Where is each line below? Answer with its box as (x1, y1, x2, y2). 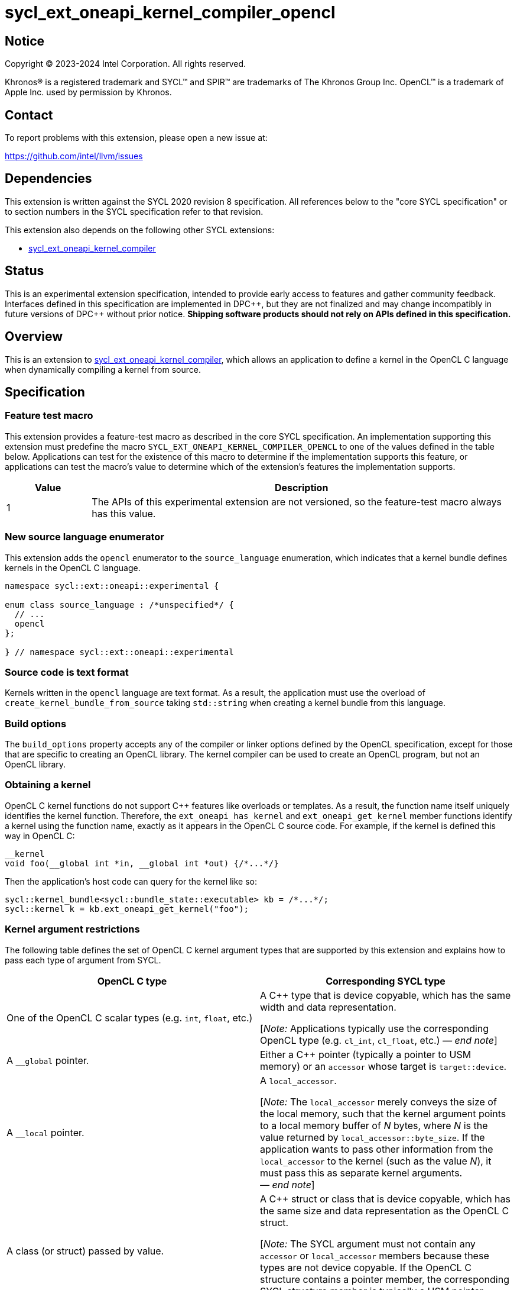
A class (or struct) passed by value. (6, 1244, 164, 1257)
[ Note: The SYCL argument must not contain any (260, 1237, 476, 1250)
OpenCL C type (97, 975, 167, 987)
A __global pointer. (6, 1054, 89, 1066)
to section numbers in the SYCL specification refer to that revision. (5, 206, 264, 217)
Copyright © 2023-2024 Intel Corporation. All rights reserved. (5, 59, 246, 69)
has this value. (92, 507, 156, 520)
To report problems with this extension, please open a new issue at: (5, 133, 268, 143)
